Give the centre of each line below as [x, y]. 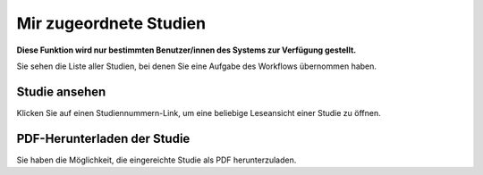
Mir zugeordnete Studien [111, 23]
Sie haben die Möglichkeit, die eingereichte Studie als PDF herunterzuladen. [157, 160]
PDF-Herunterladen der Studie [103, 138]
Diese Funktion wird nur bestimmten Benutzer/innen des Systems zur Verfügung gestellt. [186, 50]
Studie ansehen [61, 92]
